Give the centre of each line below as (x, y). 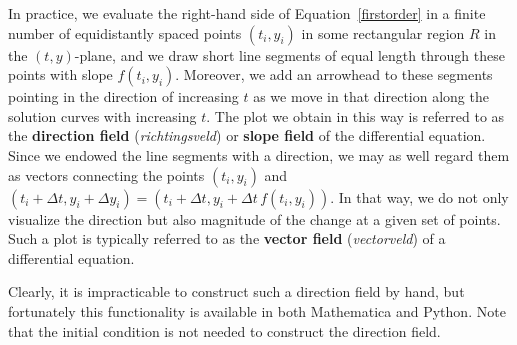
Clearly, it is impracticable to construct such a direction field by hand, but (236, 291)
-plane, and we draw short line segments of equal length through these (289, 54)
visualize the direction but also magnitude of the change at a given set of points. (254, 218)
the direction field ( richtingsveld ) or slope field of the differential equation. (247, 135)
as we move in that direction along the (371, 96)
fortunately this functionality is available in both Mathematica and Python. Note (257, 310)
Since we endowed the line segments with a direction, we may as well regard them (259, 154)
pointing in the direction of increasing (123, 96)
